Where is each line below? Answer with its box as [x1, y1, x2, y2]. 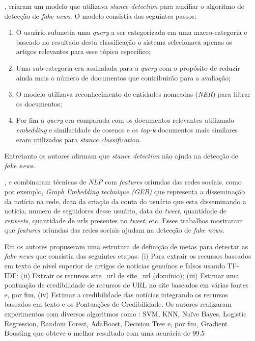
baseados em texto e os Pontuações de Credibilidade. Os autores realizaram [4, 299, 231, 309]
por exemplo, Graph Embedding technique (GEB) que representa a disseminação [4, 186, 245, 196]
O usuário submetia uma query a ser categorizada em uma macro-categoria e [16, 27, 247, 37]
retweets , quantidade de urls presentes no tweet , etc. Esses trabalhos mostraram [4, 215, 243, 225]
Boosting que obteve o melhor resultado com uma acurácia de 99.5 [4, 328, 205, 338]
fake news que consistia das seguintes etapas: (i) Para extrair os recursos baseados [4, 251, 251, 261]
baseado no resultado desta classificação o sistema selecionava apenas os [16, 36, 232, 47]
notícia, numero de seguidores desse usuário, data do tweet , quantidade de [4, 206, 227, 216]
